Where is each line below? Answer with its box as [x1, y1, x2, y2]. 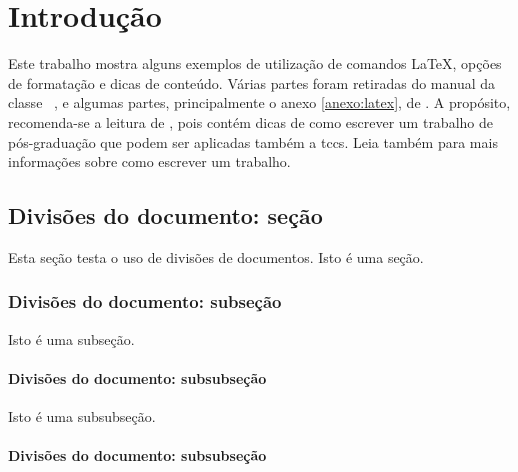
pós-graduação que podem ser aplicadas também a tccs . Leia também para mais [8, 131, 498, 152]
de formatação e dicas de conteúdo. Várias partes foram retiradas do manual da [8, 72, 496, 93]
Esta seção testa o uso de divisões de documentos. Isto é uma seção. [8, 246, 424, 267]
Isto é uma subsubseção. [8, 406, 156, 427]
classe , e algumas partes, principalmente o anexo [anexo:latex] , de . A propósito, [8, 92, 511, 113]
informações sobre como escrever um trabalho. [8, 151, 291, 172]
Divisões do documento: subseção [8, 289, 282, 314]
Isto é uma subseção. [8, 328, 135, 349]
